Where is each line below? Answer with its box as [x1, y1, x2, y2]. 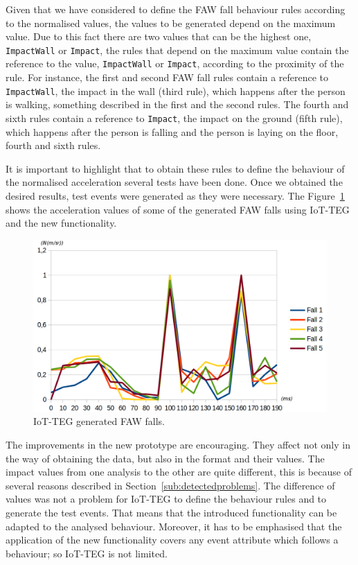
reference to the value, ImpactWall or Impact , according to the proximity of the [6, 56, 344, 71]
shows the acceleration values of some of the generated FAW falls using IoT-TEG [6, 202, 350, 216]
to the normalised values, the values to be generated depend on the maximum [6, 15, 336, 30]
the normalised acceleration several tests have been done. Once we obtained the [6, 175, 343, 189]
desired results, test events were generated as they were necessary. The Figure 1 [6, 188, 345, 202]
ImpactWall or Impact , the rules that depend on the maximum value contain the [6, 42, 349, 57]
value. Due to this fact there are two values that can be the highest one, [6, 29, 312, 44]
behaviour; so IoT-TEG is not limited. [6, 546, 168, 560]
